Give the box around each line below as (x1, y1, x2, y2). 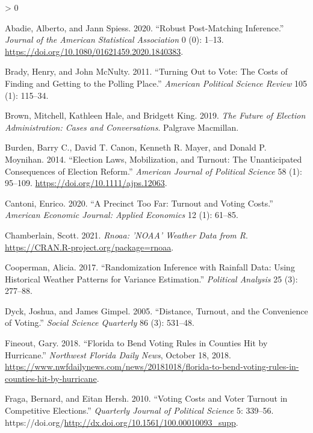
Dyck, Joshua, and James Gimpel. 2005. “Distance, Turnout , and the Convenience (5, 304, 308, 317)
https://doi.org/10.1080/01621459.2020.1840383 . (5, 45, 184, 57)
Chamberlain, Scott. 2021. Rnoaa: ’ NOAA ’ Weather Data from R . (5, 228, 248, 241)
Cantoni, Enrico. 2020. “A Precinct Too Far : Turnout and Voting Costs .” (5, 196, 273, 209)
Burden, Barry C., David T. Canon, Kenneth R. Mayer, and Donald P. (5, 141, 267, 154)
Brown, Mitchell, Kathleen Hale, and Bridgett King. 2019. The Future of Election (5, 109, 306, 122)
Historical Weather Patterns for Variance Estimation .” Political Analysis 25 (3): (5, 272, 298, 285)
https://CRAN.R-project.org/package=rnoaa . (5, 240, 174, 253)
